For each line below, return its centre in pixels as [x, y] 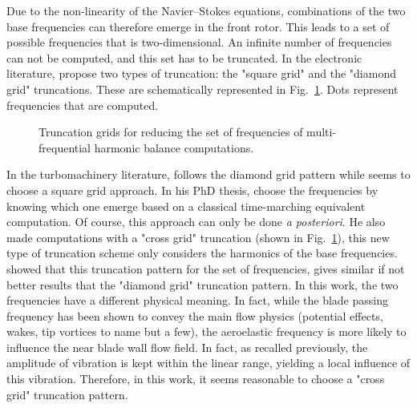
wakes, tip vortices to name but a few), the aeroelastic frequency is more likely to [206, 331]
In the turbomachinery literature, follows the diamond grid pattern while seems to [208, 174]
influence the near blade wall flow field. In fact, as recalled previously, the [187, 347]
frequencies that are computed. [83, 105]
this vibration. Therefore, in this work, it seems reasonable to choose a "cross [196, 379]
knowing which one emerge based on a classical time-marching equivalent [186, 206]
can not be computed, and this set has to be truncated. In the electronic [184, 57]
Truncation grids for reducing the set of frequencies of [171, 132]
